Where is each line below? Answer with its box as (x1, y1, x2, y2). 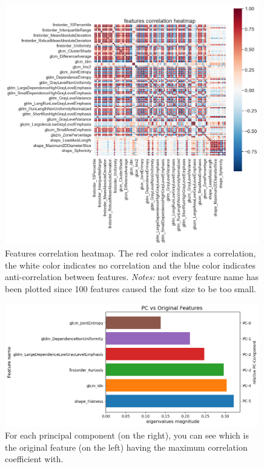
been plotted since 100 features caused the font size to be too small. (5, 282, 256, 295)
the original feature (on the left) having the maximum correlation (5, 440, 248, 453)
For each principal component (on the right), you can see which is (5, 429, 249, 441)
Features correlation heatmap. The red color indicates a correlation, (5, 246, 256, 259)
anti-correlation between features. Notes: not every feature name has (5, 270, 259, 283)
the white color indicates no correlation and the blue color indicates (5, 258, 256, 271)
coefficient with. (5, 452, 64, 465)
